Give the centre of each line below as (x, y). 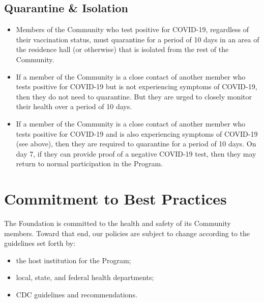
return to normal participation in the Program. (90, 163)
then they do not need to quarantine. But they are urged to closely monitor (134, 96)
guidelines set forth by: (40, 243)
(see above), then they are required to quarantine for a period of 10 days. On (136, 144)
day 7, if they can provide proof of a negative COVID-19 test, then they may (136, 153)
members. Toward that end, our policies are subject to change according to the (127, 233)
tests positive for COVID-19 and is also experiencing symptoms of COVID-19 (137, 133)
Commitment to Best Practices (115, 199)
